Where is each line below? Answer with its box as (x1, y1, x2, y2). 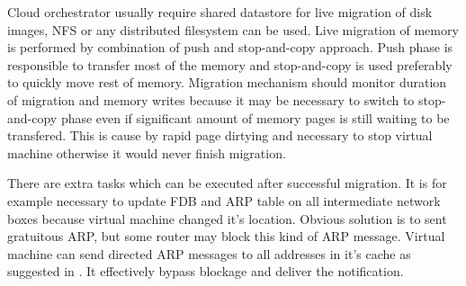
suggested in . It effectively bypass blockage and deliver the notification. (7, 262, 404, 281)
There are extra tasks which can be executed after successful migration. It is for (7, 174, 447, 192)
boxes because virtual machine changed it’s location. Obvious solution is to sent (7, 209, 447, 228)
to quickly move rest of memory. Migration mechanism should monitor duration (7, 73, 447, 92)
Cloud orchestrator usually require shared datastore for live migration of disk (7, 3, 433, 21)
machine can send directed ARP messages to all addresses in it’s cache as (7, 244, 411, 263)
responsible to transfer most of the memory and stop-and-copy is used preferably (7, 55, 453, 74)
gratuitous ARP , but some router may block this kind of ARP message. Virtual (7, 227, 445, 246)
